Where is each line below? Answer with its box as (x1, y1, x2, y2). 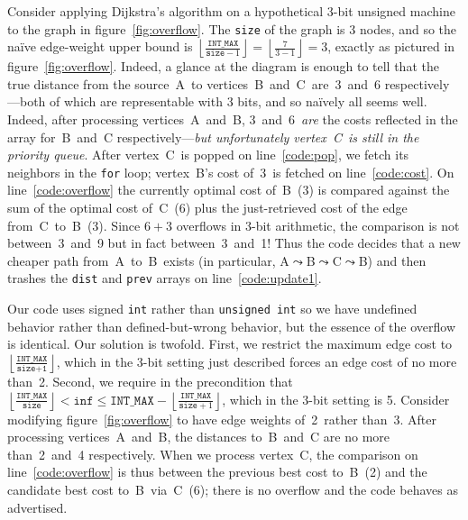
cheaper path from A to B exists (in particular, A (7, 251, 289, 269)
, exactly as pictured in (327, 37, 455, 56)
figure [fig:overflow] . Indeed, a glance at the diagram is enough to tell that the (7, 57, 439, 76)
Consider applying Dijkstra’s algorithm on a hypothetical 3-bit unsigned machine (7, 2, 455, 20)
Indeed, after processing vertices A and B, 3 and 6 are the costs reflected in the (7, 110, 458, 129)
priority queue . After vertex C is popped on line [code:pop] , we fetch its (7, 145, 409, 164)
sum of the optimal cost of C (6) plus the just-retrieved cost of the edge (7, 198, 408, 217)
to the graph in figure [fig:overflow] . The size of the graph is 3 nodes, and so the (7, 19, 457, 38)
